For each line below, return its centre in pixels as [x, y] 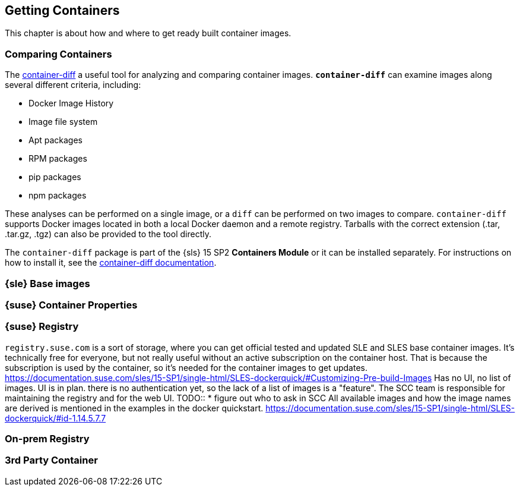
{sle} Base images [47, 283]
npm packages [58, 196]
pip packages [55, 177]
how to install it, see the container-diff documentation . [111, 263]
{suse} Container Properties [71, 305]
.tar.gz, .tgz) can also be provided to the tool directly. [108, 234]
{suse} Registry [42, 327]
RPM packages [58, 159]
